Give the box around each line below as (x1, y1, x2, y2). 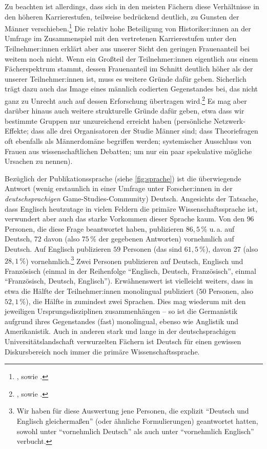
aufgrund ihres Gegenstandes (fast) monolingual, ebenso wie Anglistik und (5, 315, 239, 326)
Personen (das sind (122, 243, 182, 254)
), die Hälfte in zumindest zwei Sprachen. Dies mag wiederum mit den (26, 295, 246, 306)
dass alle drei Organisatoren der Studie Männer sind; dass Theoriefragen (31, 125, 258, 136)
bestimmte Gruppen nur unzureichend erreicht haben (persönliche (5, 115, 212, 126)
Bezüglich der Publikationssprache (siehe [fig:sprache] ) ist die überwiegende (5, 173, 241, 183)
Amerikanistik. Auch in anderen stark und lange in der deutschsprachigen (5, 326, 236, 336)
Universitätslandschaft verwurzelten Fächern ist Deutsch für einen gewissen (5, 335, 241, 346)
